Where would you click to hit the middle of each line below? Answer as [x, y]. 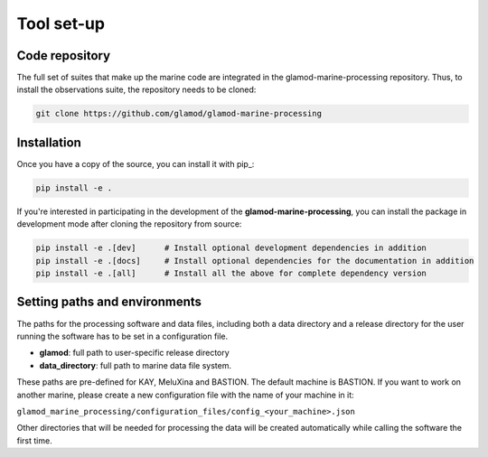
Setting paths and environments [109, 302]
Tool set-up [61, 23]
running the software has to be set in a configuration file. [122, 336]
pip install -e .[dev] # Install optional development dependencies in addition [231, 248]
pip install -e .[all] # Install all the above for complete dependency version [231, 274]
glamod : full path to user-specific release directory [134, 353]
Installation [49, 142]
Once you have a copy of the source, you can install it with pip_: [136, 163]
